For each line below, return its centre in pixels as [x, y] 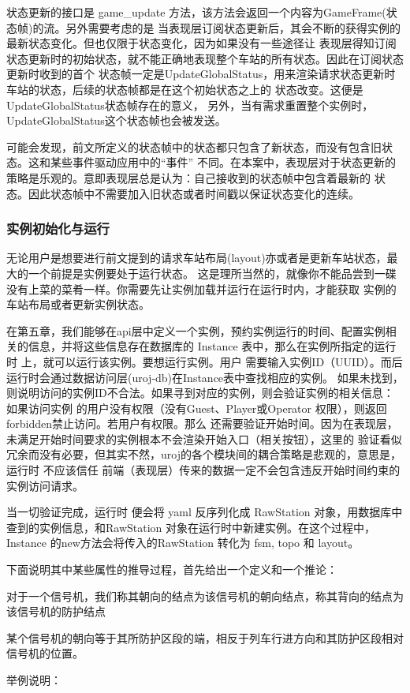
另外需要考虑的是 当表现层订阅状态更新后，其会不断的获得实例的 [233, 27]
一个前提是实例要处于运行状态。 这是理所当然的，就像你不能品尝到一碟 [212, 273]
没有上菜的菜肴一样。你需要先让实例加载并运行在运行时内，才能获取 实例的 [201, 288]
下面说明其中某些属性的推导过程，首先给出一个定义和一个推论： [172, 569]
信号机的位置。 [45, 653]
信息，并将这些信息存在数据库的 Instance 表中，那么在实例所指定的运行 [212, 346]
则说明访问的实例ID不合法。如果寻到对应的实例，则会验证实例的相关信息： [200, 393]
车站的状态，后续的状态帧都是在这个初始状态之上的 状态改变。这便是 [185, 89]
